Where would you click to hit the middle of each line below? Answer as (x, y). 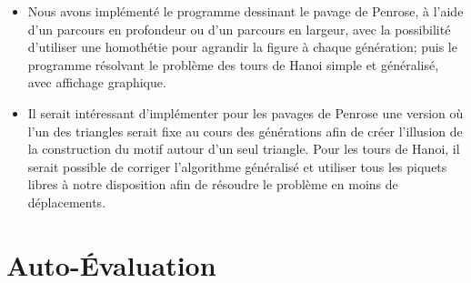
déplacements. (67, 202)
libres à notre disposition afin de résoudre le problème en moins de (213, 184)
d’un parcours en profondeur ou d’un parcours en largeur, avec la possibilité (239, 29)
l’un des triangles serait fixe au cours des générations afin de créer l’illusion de (245, 131)
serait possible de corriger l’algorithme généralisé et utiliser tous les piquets (237, 166)
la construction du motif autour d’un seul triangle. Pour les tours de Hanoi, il (244, 149)
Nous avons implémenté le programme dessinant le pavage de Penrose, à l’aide (246, 11)
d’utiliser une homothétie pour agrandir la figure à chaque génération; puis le (242, 47)
